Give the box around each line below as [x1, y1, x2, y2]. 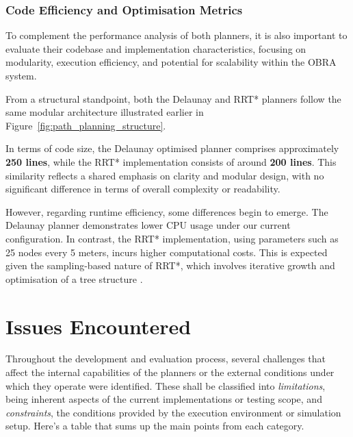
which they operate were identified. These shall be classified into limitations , [5, 378, 326, 392]
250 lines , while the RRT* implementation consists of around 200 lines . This [5, 154, 337, 168]
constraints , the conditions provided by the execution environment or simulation [5, 405, 341, 419]
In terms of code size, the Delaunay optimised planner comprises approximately [5, 141, 339, 155]
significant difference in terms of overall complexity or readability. [5, 182, 280, 196]
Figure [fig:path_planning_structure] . [5, 118, 166, 132]
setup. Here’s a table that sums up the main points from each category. [5, 419, 304, 433]
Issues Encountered [5, 312, 192, 340]
